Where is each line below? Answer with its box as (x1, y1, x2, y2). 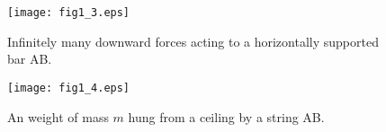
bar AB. (7, 49, 52, 68)
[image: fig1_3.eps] (7, 6, 130, 19)
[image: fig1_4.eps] (7, 81, 130, 94)
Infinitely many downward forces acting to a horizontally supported (7, 31, 379, 50)
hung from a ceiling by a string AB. (128, 107, 325, 126)
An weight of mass (7, 107, 109, 126)
